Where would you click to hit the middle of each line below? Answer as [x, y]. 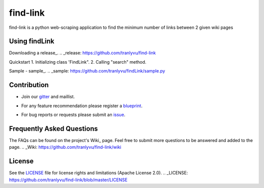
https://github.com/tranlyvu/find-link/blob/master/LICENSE [68, 180]
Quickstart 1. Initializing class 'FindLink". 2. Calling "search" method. [78, 62]
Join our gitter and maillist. [48, 97]
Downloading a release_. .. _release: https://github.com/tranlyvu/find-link [82, 53]
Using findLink [32, 41]
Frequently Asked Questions [54, 129]
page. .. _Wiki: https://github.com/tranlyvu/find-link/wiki [65, 147]
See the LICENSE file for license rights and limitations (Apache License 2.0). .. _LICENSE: [99, 173]
